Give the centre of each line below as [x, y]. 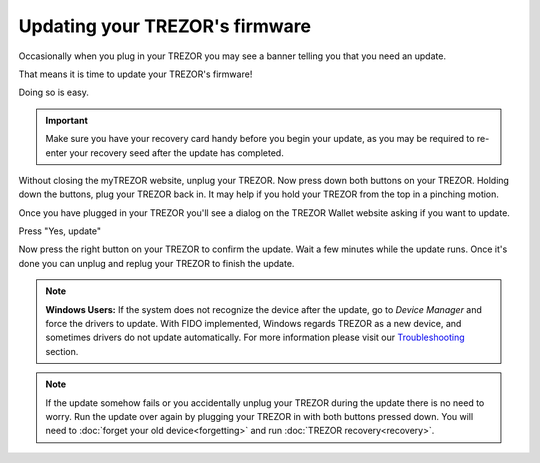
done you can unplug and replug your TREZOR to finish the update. [156, 263]
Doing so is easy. [53, 92]
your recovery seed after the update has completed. [176, 152]
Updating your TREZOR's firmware [165, 26]
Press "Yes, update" [60, 231]
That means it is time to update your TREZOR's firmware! [135, 74]
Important [67, 120]
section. [62, 351]
